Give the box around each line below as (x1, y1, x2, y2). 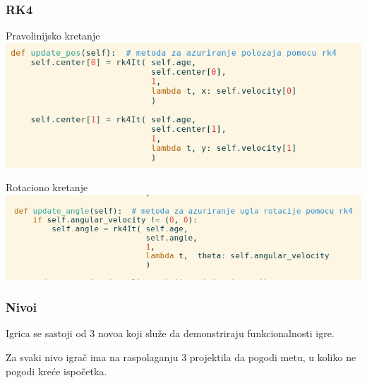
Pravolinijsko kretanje (6, 28, 100, 43)
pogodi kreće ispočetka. (6, 363, 107, 378)
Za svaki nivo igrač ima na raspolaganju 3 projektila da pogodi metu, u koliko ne (6, 350, 356, 365)
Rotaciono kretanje (6, 180, 88, 195)
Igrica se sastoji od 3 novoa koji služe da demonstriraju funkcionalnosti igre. (6, 326, 335, 341)
